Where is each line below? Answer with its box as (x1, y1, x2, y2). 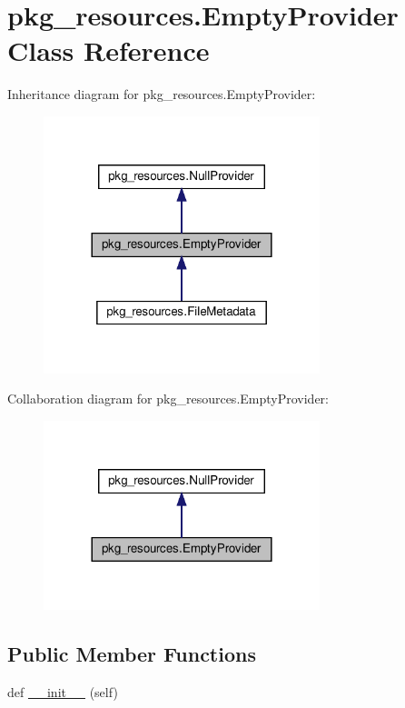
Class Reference (7, 32, 210, 69)
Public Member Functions (7, 639, 256, 667)
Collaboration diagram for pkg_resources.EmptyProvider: (7, 389, 329, 408)
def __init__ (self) (7, 682, 118, 701)
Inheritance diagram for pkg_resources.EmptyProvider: (7, 85, 316, 104)
